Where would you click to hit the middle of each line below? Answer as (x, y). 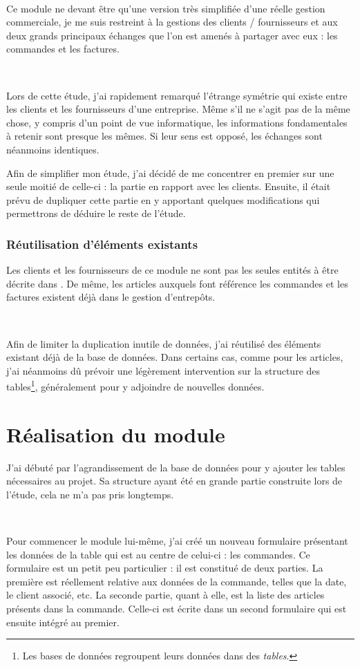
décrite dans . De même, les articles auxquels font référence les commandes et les (177, 283)
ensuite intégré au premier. (63, 622)
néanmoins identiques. (53, 149)
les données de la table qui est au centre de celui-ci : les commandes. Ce (158, 554)
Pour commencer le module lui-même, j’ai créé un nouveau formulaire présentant (177, 541)
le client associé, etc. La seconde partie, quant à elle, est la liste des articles (165, 595)
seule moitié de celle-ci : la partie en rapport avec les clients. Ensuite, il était (169, 186)
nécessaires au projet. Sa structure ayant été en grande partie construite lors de (174, 481)
